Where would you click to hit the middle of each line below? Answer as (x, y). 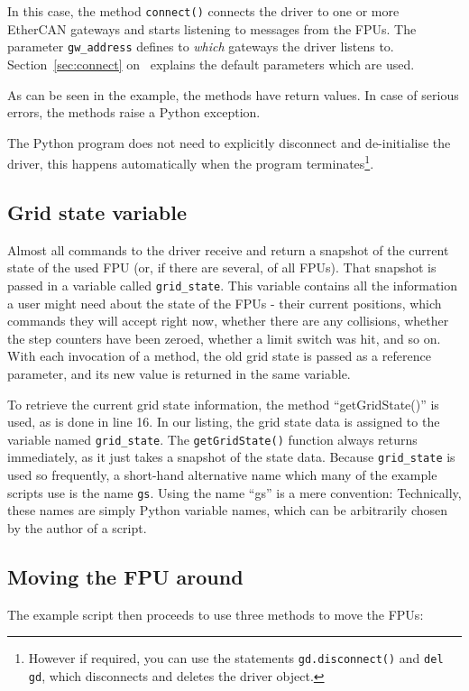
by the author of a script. (77, 527)
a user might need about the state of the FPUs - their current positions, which (225, 303)
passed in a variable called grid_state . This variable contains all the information (233, 285)
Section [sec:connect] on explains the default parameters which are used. (211, 64)
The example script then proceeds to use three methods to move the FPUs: (216, 614)
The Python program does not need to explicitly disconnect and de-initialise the (229, 142)
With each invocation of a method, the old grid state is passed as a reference (219, 356)
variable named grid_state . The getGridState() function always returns (212, 439)
